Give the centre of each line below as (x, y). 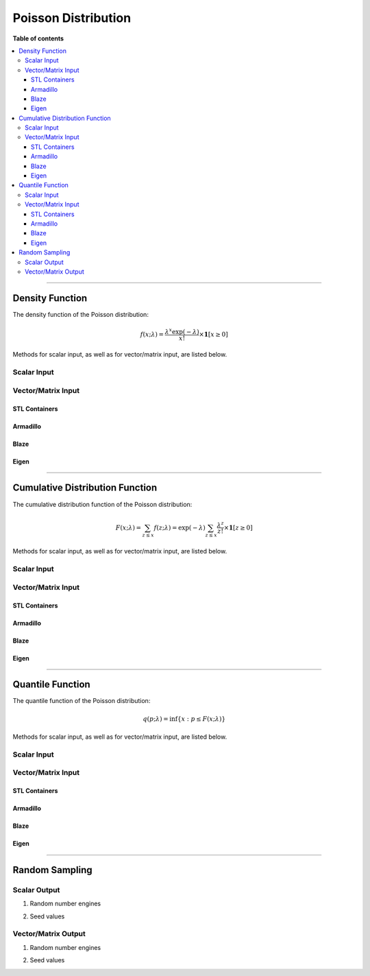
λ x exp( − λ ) (182, 331)
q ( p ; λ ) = (156, 719)
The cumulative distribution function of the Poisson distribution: (102, 504)
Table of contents (38, 38)
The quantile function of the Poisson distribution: (82, 701)
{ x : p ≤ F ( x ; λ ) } (201, 719)
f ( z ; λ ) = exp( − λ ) (180, 527)
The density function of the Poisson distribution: (81, 314)
